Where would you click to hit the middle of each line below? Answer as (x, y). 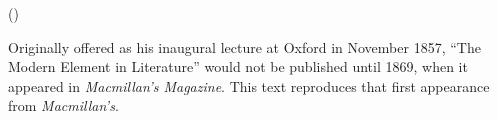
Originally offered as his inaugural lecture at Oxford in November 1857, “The (244, 46)
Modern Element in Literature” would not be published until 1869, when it (238, 66)
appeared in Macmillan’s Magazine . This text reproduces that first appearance (249, 85)
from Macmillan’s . (63, 105)
